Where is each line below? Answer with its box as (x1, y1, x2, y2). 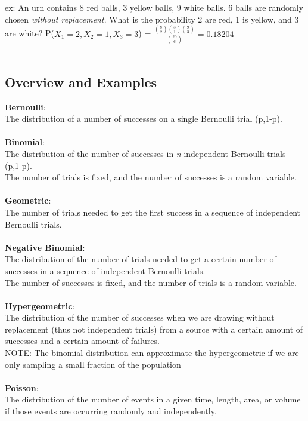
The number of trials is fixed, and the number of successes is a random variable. (5, 171, 297, 183)
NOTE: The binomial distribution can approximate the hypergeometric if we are (5, 346, 299, 359)
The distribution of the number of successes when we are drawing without (5, 311, 275, 324)
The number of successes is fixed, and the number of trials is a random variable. (5, 276, 297, 288)
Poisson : (5, 381, 39, 394)
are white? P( (5, 27, 55, 39)
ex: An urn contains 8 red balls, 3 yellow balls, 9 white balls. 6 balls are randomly (5, 1, 304, 13)
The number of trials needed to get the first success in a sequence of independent (5, 205, 300, 218)
